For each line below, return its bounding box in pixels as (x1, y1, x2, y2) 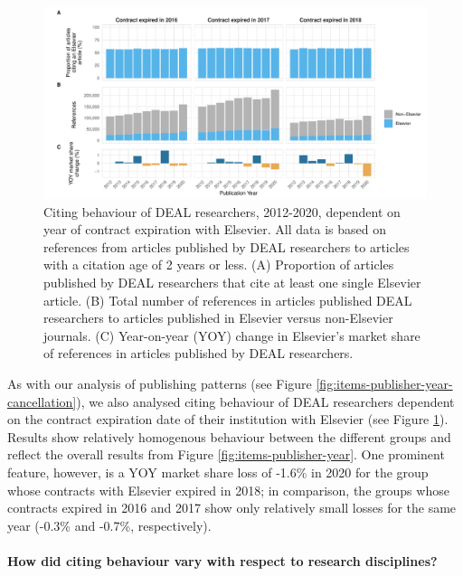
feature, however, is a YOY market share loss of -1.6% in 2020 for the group (7, 462, 429, 481)
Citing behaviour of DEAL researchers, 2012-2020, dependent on (43, 202, 401, 221)
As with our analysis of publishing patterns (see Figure (7, 373, 312, 392)
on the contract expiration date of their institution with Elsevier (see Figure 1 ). (7, 410, 449, 429)
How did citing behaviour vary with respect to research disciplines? (7, 551, 438, 570)
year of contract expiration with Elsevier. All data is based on (43, 220, 386, 239)
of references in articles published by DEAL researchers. (43, 344, 354, 363)
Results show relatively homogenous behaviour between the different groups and (7, 427, 451, 446)
